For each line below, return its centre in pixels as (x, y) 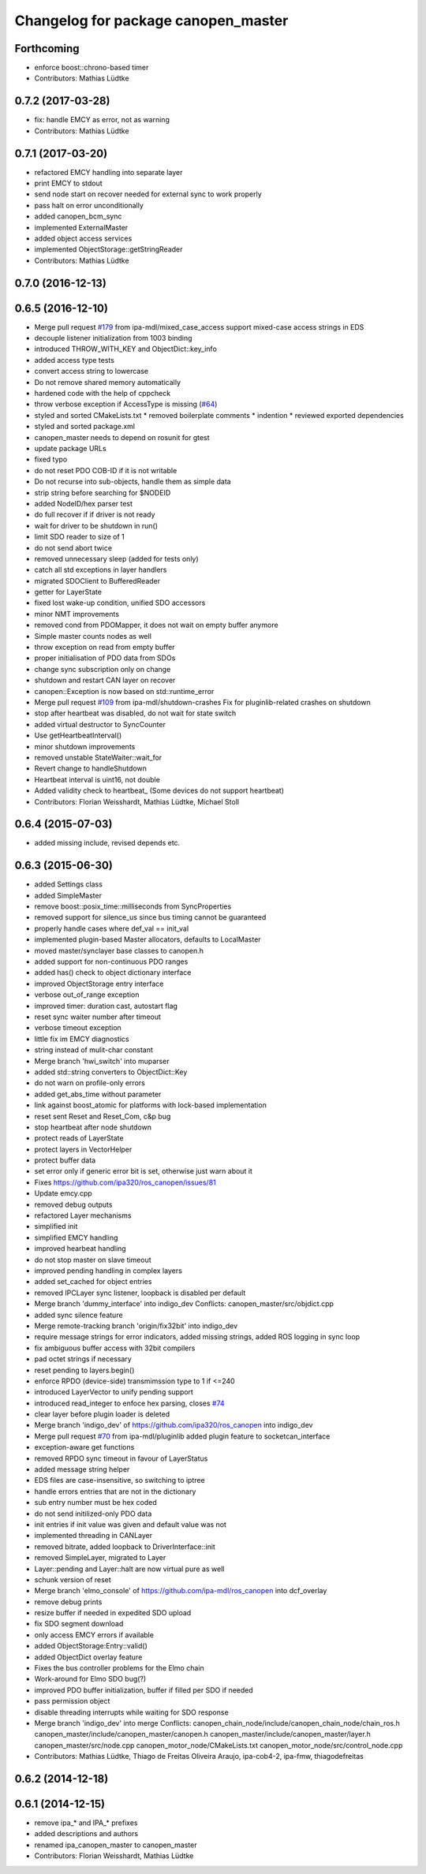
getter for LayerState (68, 592)
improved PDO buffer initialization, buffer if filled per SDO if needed (144, 1690)
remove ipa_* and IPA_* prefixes (86, 1823)
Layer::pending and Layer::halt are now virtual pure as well (129, 1569)
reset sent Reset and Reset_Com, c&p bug (103, 1116)
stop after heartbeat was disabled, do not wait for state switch (135, 713)
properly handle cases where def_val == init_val (112, 928)
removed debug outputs (73, 1204)
